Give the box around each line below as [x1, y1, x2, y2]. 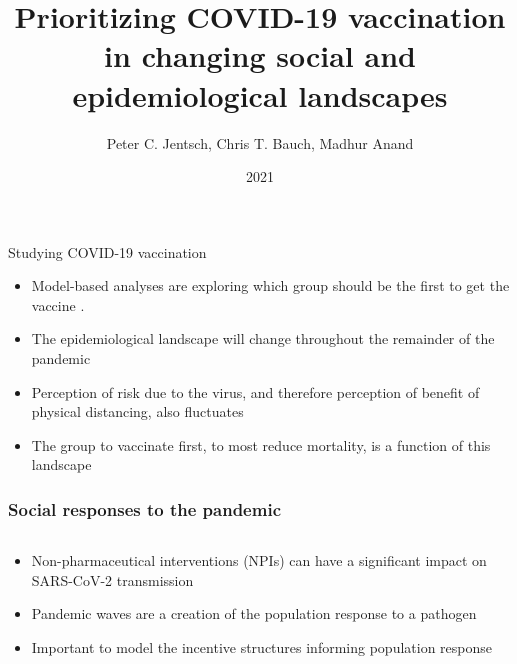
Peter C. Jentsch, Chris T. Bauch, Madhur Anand [106, 132, 414, 153]
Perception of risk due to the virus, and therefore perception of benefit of [31, 381, 480, 402]
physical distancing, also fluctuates [31, 401, 244, 422]
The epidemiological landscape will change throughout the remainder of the [31, 328, 495, 349]
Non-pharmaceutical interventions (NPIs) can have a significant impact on [31, 550, 487, 571]
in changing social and [104, 35, 416, 76]
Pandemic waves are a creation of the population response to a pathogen [31, 603, 477, 624]
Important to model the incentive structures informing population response [31, 637, 493, 658]
